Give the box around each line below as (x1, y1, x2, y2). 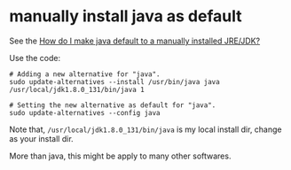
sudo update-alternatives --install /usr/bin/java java (9, 77, 220, 86)
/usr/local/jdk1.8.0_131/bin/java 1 (9, 85, 145, 94)
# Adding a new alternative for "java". (9, 69, 161, 79)
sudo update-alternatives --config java (9, 108, 161, 117)
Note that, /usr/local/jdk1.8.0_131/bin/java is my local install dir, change (9, 124, 282, 135)
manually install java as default (9, 6, 242, 27)
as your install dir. (9, 133, 74, 143)
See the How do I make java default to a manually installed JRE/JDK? (9, 35, 260, 46)
